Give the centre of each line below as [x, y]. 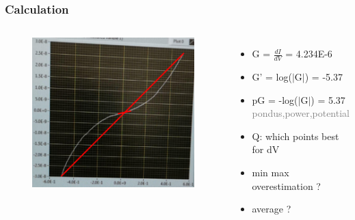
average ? [272, 209]
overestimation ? [286, 185]
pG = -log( [275, 99]
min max [271, 173]
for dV [266, 149]
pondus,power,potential [301, 113]
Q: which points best [295, 136]
